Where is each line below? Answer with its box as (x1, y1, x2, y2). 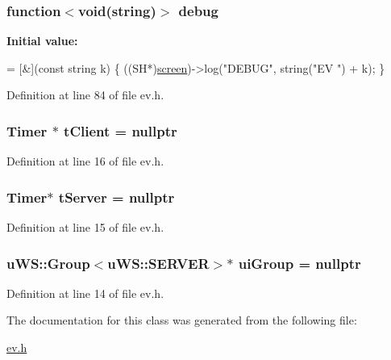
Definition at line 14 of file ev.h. (6, 284, 164, 301)
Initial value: (6, 32, 78, 49)
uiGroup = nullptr (238, 253, 361, 273)
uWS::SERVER (107, 253, 210, 273)
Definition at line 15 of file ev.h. (6, 219, 164, 236)
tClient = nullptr (64, 120, 177, 140)
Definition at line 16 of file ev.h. (6, 153, 164, 170)
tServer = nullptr (58, 186, 175, 207)
